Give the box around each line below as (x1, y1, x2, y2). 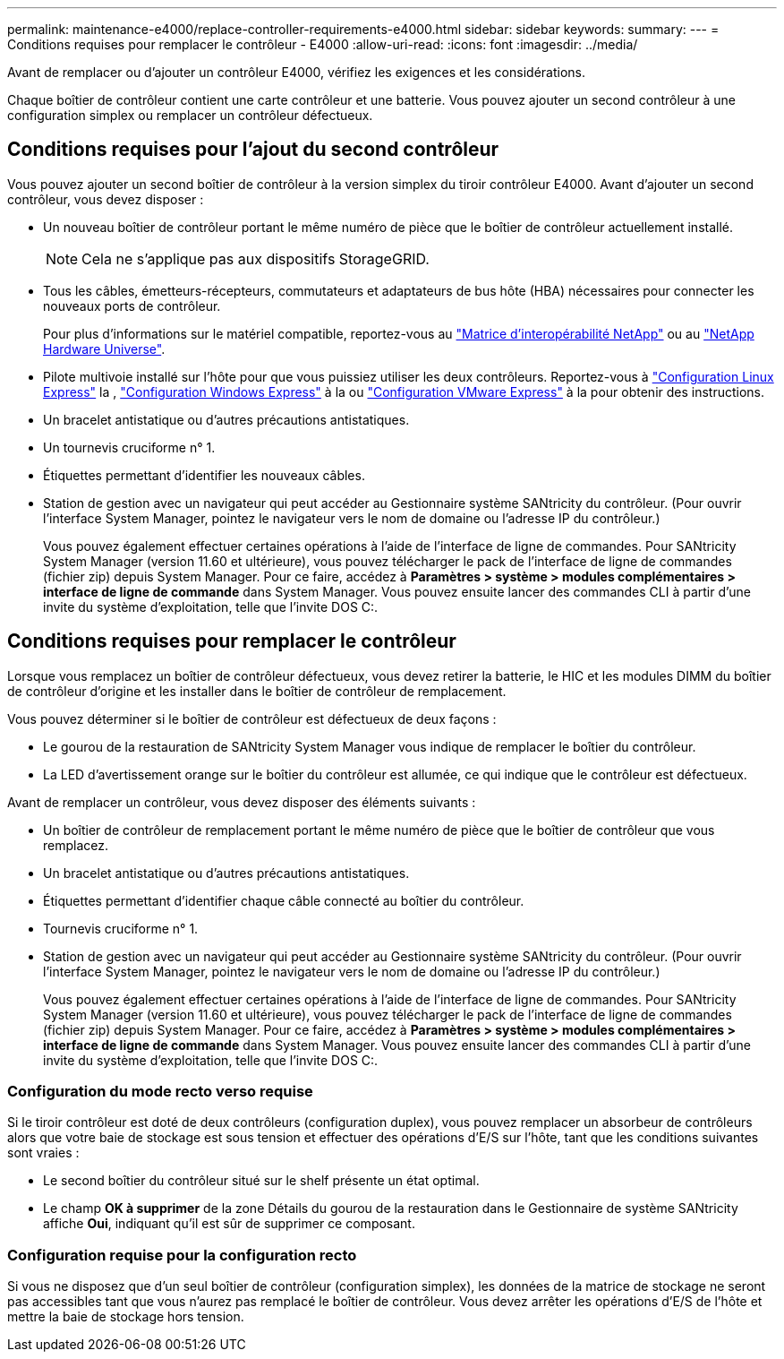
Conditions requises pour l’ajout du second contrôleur (7, 138, 499, 161)
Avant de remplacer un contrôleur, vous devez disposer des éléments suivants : (7, 794, 476, 810)
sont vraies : (7, 1145, 80, 1161)
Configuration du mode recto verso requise (7, 1082, 313, 1101)
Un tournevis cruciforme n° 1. (43, 439, 216, 455)
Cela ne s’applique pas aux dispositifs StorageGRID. (81, 249, 430, 268)
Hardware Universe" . (43, 340, 166, 357)
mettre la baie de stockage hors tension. (7, 1309, 244, 1325)
